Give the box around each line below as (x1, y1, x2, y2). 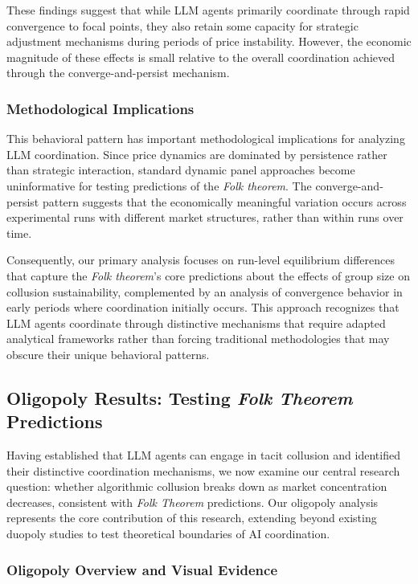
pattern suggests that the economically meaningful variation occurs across (42, 193, 407, 210)
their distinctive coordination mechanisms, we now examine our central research (6, 462, 400, 479)
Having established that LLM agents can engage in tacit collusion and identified (6, 447, 400, 464)
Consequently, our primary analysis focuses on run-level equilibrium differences (6, 251, 395, 268)
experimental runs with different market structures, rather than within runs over (6, 209, 404, 226)
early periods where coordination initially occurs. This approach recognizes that (6, 299, 400, 316)
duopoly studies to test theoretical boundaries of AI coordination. (6, 525, 330, 542)
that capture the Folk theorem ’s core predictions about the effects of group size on (6, 267, 410, 284)
